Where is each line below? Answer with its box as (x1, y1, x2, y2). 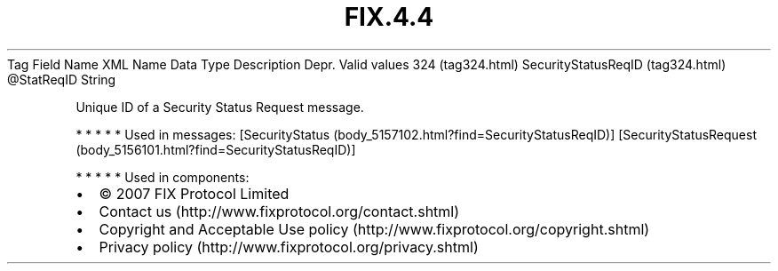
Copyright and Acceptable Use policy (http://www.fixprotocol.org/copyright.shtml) (99, 219, 650, 238)
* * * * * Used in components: (75, 169, 250, 185)
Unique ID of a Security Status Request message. (75, 99, 364, 115)
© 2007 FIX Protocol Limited (99, 184, 290, 203)
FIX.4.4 (344, 2, 434, 32)
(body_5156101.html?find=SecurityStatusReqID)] (75, 141, 356, 157)
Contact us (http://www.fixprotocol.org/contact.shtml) (99, 202, 460, 220)
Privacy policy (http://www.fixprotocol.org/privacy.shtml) (99, 237, 479, 256)
